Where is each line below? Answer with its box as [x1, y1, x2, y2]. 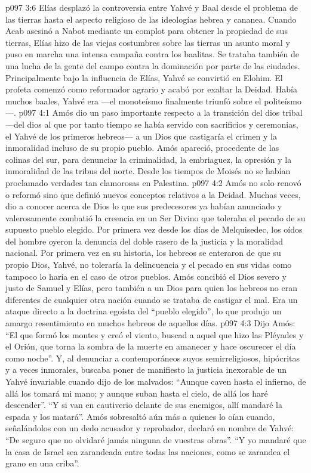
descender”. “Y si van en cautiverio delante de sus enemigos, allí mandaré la [5, 398, 283, 411]
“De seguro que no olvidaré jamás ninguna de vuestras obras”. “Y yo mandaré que [5, 433, 306, 446]
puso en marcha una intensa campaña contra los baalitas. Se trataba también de [5, 48, 299, 60]
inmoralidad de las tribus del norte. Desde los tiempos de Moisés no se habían [5, 165, 291, 177]
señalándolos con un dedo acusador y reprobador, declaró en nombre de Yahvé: [5, 422, 294, 434]
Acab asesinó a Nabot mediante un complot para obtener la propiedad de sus [5, 24, 288, 37]
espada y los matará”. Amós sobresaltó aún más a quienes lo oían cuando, [5, 410, 275, 422]
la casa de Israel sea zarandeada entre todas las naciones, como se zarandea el [5, 445, 290, 457]
